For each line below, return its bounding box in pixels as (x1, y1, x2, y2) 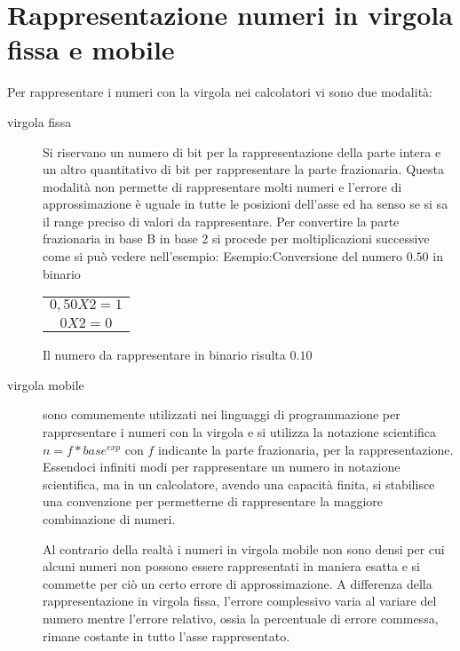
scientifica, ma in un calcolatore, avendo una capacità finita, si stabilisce (43, 474, 435, 493)
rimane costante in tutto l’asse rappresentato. (43, 626, 290, 645)
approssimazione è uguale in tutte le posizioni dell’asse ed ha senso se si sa (43, 195, 448, 213)
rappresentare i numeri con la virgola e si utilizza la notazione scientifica (43, 423, 436, 441)
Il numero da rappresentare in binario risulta (43, 345, 286, 364)
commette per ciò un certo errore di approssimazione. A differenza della (43, 574, 432, 592)
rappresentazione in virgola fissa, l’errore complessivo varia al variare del (43, 591, 437, 610)
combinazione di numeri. (43, 510, 176, 528)
